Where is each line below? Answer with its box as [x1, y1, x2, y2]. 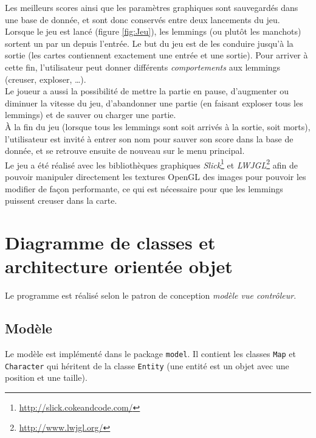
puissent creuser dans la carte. [5, 194, 117, 207]
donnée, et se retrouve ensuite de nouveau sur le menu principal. [5, 144, 245, 157]
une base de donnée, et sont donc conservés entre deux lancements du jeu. [5, 13, 280, 26]
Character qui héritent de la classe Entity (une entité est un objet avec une [5, 359, 289, 372]
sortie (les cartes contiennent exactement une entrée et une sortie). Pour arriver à [5, 49, 308, 61]
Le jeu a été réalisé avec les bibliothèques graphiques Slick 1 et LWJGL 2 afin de [5, 156, 298, 171]
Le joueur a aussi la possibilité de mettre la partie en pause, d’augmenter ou [5, 85, 289, 97]
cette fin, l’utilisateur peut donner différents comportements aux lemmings [5, 60, 281, 73]
